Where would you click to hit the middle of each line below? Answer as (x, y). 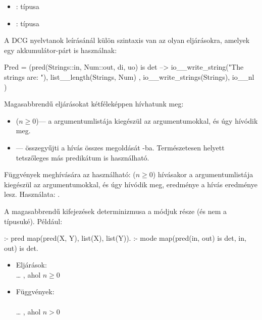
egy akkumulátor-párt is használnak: (61, 50)
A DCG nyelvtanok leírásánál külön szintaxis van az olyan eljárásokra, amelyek (127, 40)
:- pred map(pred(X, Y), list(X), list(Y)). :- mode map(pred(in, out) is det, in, (125, 238)
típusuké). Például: (33, 221)
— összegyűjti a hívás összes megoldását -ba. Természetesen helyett (120, 147)
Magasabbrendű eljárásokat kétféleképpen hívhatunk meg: (94, 104)
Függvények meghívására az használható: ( (70, 174)
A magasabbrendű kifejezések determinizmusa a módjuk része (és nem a (116, 211)
